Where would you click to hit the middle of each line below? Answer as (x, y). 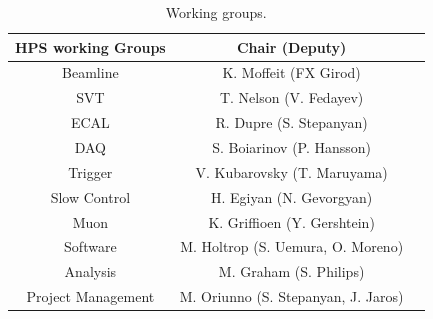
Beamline (90, 72)
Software (90, 246)
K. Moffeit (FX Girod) (291, 72)
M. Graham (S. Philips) (291, 271)
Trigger (90, 171)
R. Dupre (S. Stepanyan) (291, 122)
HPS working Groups (90, 46)
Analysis (90, 271)
